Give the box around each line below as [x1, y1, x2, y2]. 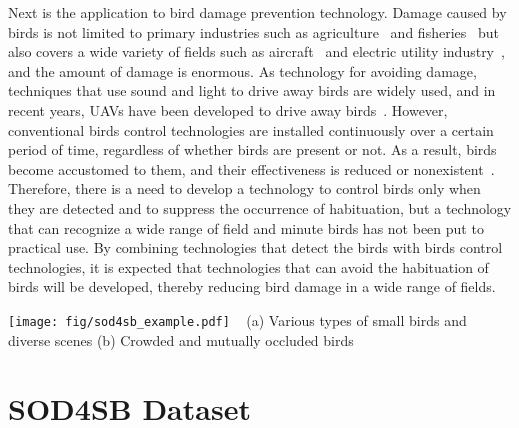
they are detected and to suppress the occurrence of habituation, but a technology [8, 197, 512, 218]
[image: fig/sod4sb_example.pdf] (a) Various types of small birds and [8, 309, 467, 330]
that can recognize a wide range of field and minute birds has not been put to [8, 217, 484, 238]
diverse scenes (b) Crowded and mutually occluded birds [8, 329, 354, 350]
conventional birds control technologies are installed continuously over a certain [8, 119, 494, 140]
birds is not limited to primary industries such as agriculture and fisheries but [8, 21, 499, 42]
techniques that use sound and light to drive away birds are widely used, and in [8, 80, 496, 101]
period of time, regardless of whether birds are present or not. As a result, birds [8, 139, 497, 160]
